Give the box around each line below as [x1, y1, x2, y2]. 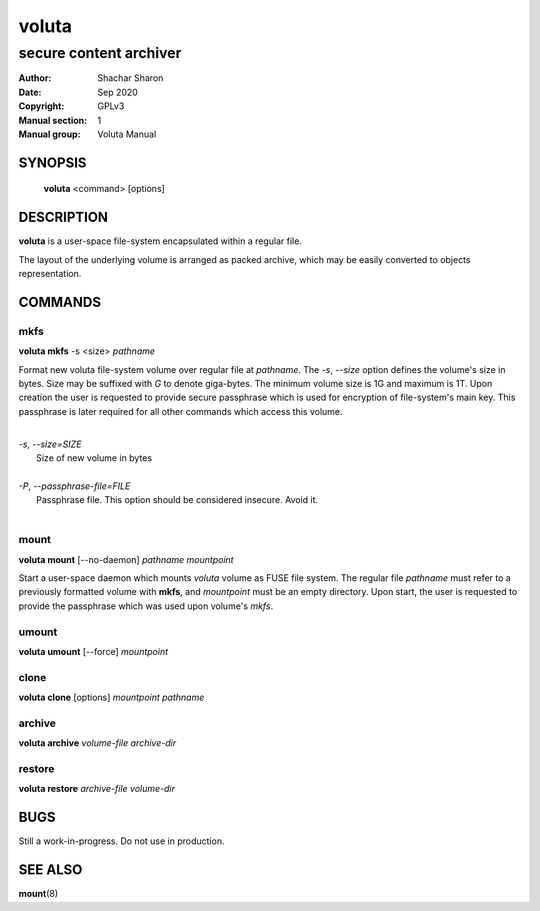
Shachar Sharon [97, 72, 164, 84]
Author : [18, 72, 52, 84]
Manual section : [18, 114, 88, 126]
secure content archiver [18, 44, 182, 62]
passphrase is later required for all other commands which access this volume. [18, 405, 344, 417]
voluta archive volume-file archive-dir [18, 737, 177, 749]
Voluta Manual [97, 128, 157, 140]
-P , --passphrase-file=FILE [18, 480, 131, 492]
